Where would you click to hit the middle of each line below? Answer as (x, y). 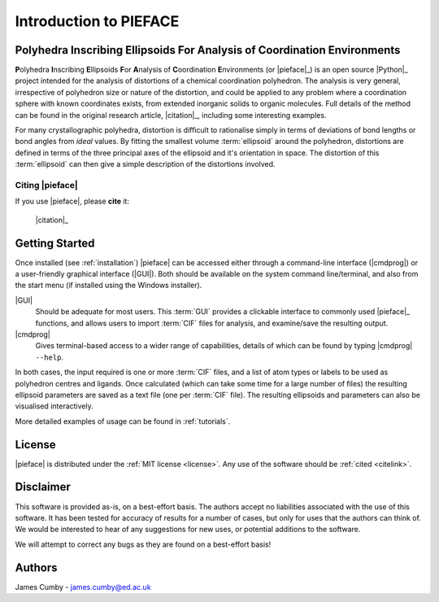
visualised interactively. (54, 406)
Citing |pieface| (47, 185)
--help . (50, 357)
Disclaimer (43, 487)
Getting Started (55, 243)
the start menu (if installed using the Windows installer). (109, 286)
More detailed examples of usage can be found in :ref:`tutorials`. (123, 421)
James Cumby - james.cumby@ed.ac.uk (83, 587)
